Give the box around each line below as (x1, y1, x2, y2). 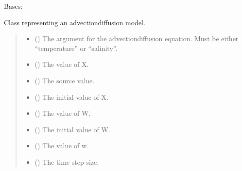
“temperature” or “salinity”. (35, 43, 118, 53)
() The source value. (35, 75, 95, 85)
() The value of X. (35, 59, 89, 69)
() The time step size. (35, 156, 99, 167)
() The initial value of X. (35, 92, 108, 102)
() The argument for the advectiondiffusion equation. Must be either (35, 33, 239, 44)
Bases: (4, 1, 23, 11)
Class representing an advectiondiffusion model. (4, 17, 145, 27)
